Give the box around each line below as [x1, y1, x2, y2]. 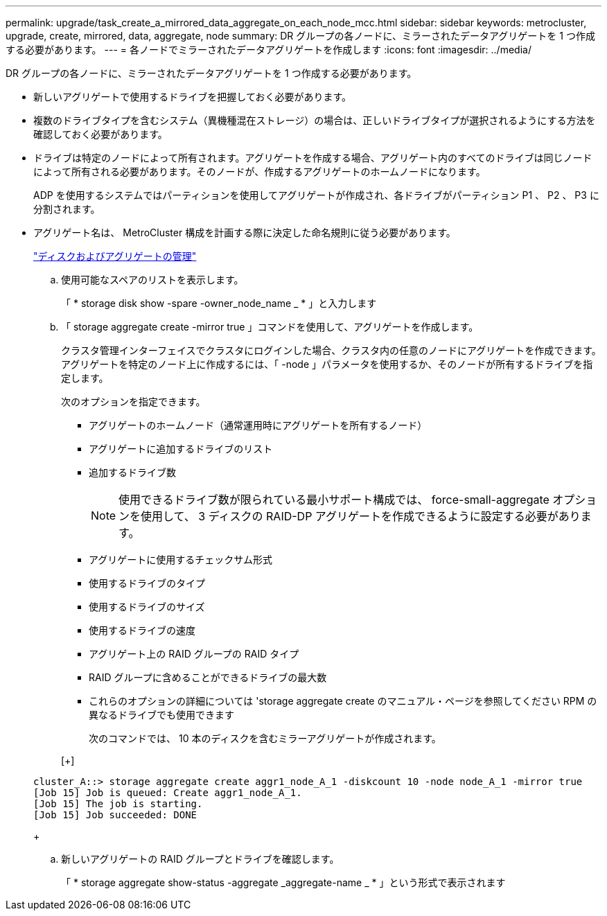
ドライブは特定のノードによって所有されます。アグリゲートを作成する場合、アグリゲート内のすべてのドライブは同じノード [33, 152, 592, 164]
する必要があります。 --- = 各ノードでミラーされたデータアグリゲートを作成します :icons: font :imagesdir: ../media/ [6, 44, 531, 55]
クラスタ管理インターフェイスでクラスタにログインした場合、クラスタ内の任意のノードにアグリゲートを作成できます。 [61, 344, 601, 356]
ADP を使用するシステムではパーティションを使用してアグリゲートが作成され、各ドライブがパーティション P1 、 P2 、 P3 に [33, 189, 599, 201]
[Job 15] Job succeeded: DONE [33, 809, 197, 820]
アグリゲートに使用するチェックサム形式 [89, 554, 273, 565]
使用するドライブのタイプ [89, 577, 205, 589]
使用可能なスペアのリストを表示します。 [61, 274, 244, 285]
